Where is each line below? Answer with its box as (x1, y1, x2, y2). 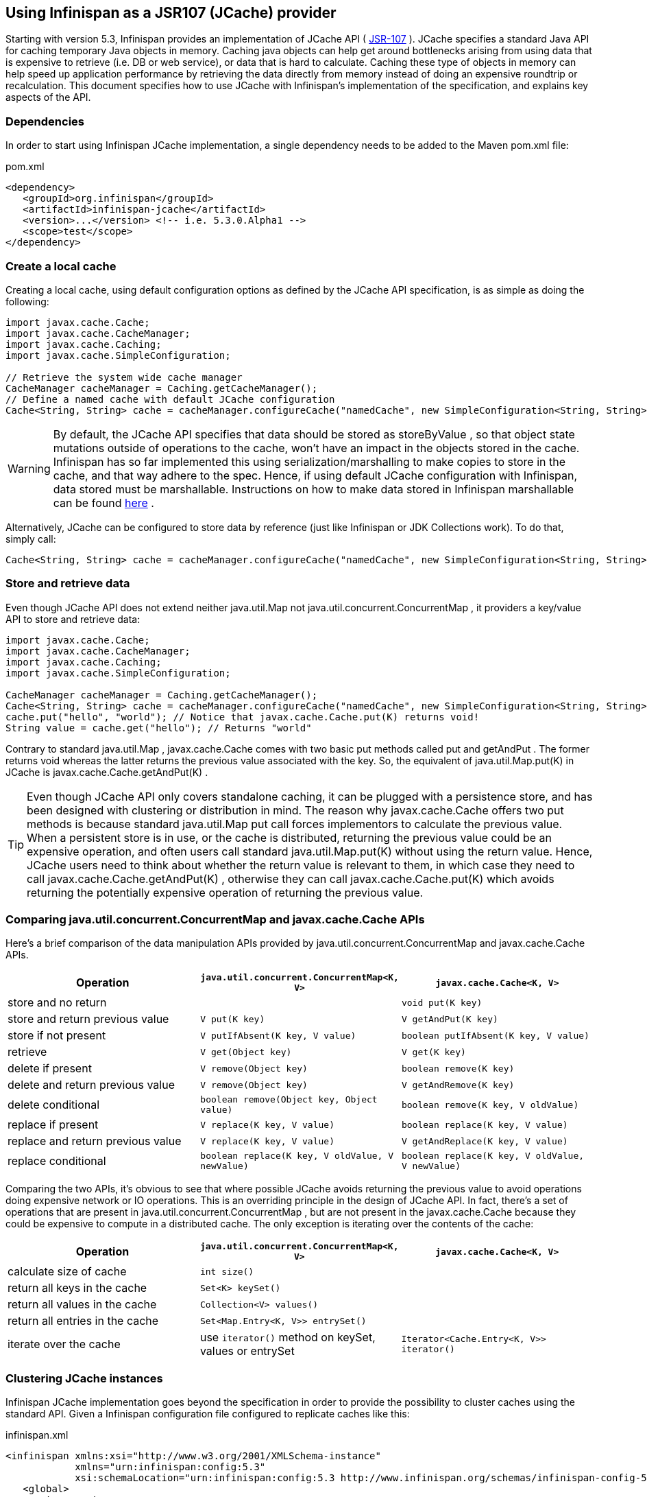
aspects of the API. (5, 91, 91, 104)
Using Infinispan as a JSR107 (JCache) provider (5, 4, 337, 21)
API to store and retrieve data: (5, 613, 141, 625)
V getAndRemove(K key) (401, 1079, 515, 1090)
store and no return (8, 995, 107, 1010)
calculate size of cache (8, 1264, 127, 1279)
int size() (199, 1266, 254, 1277)
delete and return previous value (8, 1078, 175, 1092)
